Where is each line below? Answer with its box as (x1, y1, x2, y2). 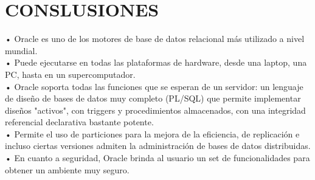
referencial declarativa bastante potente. (5, 116, 154, 128)
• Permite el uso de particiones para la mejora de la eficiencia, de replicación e (5, 127, 300, 140)
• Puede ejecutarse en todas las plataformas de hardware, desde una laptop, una (5, 56, 307, 69)
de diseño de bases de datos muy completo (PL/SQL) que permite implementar (5, 92, 301, 105)
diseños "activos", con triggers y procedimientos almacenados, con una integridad (5, 103, 306, 116)
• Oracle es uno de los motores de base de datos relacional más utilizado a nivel (5, 32, 305, 45)
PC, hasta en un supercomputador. (5, 67, 136, 80)
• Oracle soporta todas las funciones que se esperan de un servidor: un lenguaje (5, 80, 303, 92)
